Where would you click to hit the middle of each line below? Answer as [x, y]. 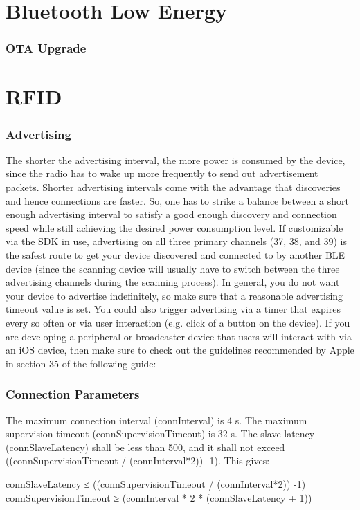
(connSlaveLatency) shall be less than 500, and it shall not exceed [145, 447]
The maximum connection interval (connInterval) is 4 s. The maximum [156, 420]
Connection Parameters [73, 394]
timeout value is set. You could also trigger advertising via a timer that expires [173, 309]
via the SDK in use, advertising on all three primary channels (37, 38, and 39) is [177, 241]
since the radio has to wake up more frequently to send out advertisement [162, 173]
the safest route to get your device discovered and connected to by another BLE [175, 254]
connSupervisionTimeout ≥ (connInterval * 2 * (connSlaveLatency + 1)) [159, 497]
